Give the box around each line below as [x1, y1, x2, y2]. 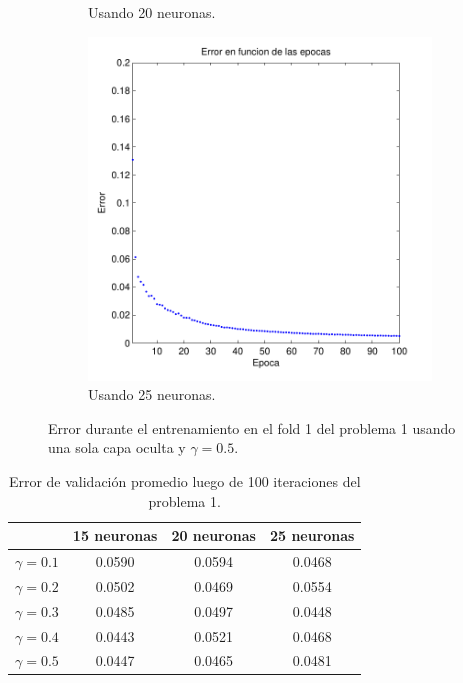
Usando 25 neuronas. [88, 384, 216, 405]
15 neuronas [72, 525, 158, 546]
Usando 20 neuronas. [88, 2, 216, 22]
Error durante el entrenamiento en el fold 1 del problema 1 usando [48, 417, 456, 438]
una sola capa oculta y [48, 437, 186, 458]
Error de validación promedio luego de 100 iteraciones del [8, 470, 361, 491]
